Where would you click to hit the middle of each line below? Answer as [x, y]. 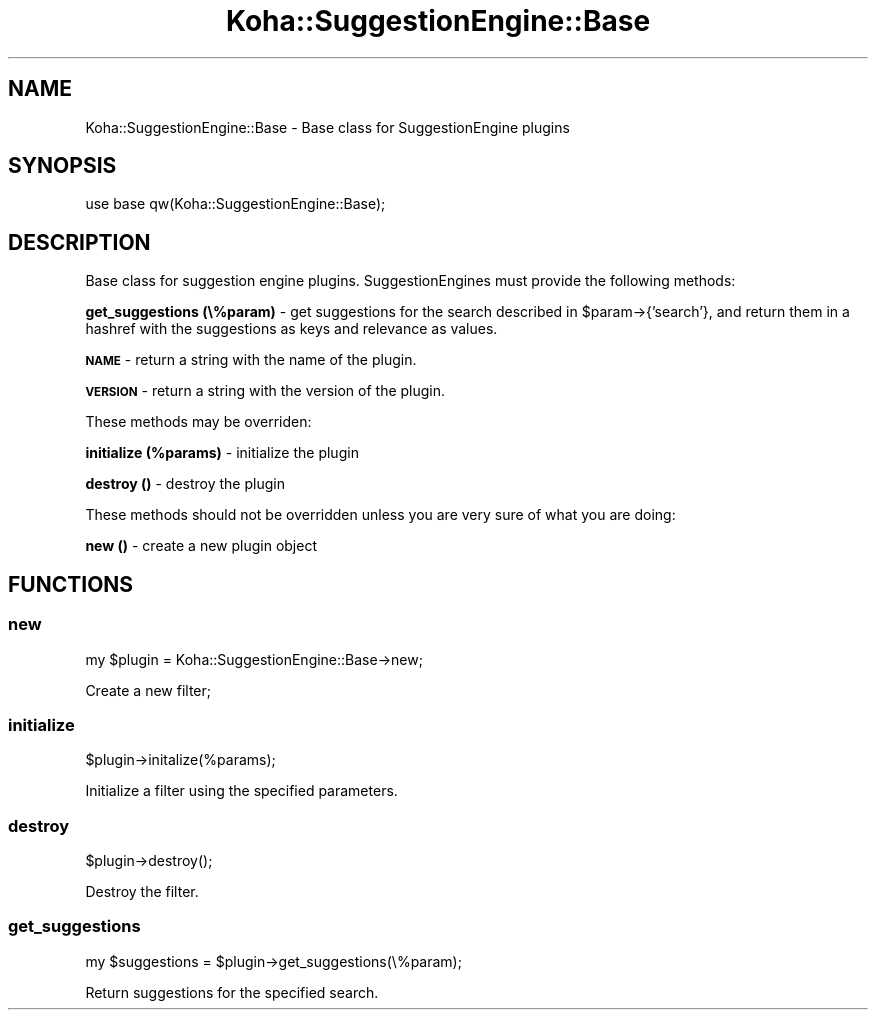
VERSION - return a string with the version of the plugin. [265, 391]
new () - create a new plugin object [201, 546]
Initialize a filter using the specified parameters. [241, 791]
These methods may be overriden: [198, 422]
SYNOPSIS [62, 166]
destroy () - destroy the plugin [185, 484]
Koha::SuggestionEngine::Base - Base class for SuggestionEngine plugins [327, 127]
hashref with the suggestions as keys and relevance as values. [291, 329]
